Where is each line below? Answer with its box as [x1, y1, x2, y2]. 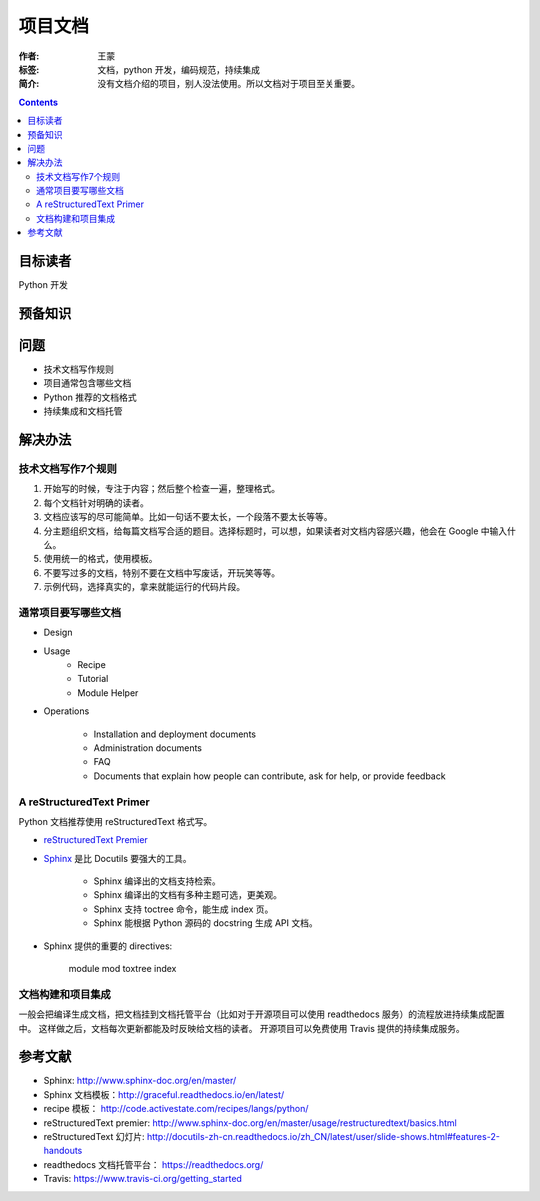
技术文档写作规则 [43, 363, 114, 375]
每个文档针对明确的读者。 [43, 496, 149, 509]
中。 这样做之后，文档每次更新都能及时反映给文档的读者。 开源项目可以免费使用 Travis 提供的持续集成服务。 [18, 1022, 465, 1034]
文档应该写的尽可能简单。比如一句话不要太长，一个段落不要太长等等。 [43, 511, 333, 523]
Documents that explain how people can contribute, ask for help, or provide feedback [93, 770, 446, 782]
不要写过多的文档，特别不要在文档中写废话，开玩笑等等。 [43, 566, 280, 579]
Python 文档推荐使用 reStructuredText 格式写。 [18, 815, 213, 827]
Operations [43, 705, 90, 717]
